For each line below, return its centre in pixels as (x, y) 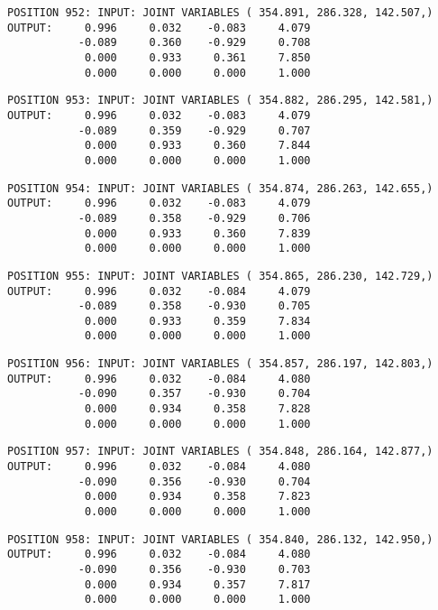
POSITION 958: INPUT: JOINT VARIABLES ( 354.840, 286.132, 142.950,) (220, 539)
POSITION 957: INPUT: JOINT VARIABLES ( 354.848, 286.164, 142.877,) (220, 452)
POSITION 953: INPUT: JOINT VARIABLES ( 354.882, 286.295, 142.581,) (220, 101)
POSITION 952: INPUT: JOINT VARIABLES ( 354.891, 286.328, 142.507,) (220, 13)
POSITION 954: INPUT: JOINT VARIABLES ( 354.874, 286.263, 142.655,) (220, 188)
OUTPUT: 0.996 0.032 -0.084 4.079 (159, 291)
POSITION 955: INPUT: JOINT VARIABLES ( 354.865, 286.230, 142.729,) (220, 276)
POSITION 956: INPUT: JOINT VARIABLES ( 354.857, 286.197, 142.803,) (220, 364)
